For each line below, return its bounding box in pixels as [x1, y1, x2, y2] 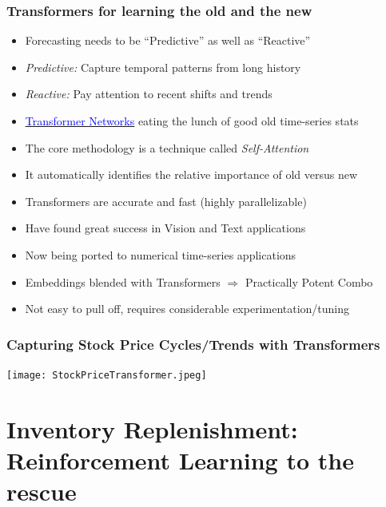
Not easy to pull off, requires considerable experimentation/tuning [25, 300, 350, 317]
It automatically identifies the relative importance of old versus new [25, 166, 358, 183]
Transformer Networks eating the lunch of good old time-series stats [25, 113, 359, 129]
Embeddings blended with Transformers [25, 273, 221, 290]
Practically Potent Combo [245, 273, 373, 290]
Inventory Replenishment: [6, 412, 298, 445]
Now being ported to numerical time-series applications [25, 246, 296, 263]
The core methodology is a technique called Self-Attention [25, 139, 309, 156]
